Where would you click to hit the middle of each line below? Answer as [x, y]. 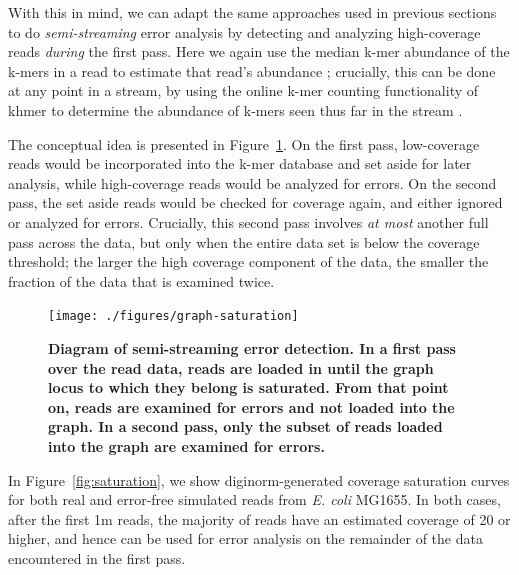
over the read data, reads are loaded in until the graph [241, 367]
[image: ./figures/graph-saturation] [173, 316]
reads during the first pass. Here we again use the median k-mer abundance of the [259, 51]
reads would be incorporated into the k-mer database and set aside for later [240, 163]
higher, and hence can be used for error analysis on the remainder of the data [245, 538]
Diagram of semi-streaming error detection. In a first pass [252, 347]
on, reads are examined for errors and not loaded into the [251, 406]
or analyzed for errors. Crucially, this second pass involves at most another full [248, 221]
